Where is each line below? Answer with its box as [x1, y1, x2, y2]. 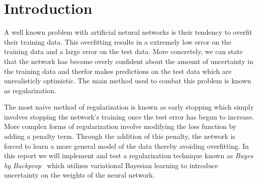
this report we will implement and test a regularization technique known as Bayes [4, 150, 254, 161]
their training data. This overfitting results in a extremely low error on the [4, 36, 232, 47]
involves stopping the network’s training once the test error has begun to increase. [4, 111, 254, 122]
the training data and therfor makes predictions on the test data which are [4, 65, 232, 76]
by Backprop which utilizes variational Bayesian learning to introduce [4, 160, 218, 170]
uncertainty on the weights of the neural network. [4, 170, 155, 180]
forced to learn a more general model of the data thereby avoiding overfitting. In [4, 140, 249, 151]
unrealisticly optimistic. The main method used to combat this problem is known [4, 75, 252, 86]
